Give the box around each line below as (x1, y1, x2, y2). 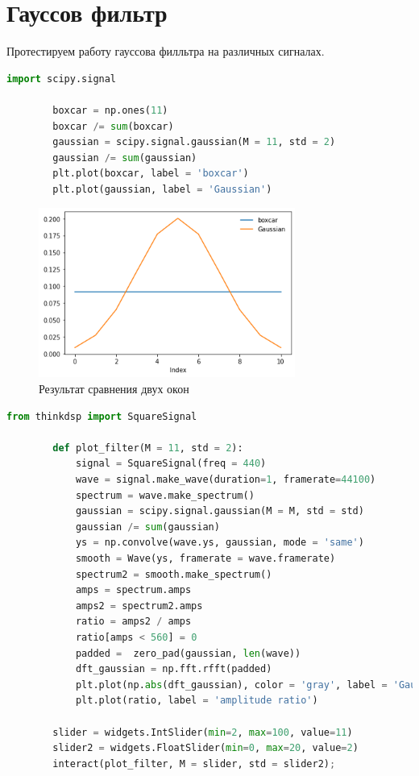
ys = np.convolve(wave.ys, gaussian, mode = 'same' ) (75, 537, 364, 549)
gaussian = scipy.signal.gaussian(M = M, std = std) (75, 505, 364, 517)
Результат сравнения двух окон (39, 380, 189, 397)
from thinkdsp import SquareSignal (6, 410, 197, 422)
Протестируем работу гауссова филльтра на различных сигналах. (6, 43, 325, 60)
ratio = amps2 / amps (75, 616, 192, 628)
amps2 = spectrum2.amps (75, 600, 203, 612)
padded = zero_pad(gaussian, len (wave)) (75, 647, 301, 659)
